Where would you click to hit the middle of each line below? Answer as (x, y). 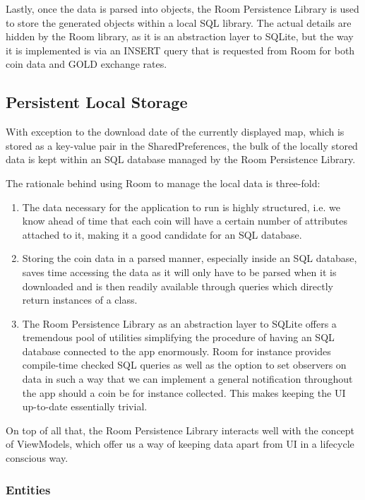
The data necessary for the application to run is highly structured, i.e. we (181, 207)
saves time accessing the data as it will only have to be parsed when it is (179, 272)
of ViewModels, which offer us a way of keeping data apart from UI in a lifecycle (180, 444)
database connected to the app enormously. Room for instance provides (176, 351)
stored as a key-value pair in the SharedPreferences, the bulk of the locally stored (182, 145)
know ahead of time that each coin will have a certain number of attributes (185, 221)
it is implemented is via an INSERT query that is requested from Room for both (180, 50)
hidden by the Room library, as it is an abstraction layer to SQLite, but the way (180, 36)
